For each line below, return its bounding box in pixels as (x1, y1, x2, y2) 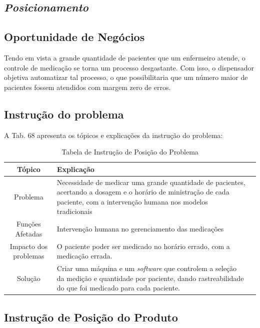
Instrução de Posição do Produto (4, 309, 178, 324)
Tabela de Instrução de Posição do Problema (61, 146, 198, 157)
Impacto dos (9, 240, 47, 251)
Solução (17, 272, 40, 283)
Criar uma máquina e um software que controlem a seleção (56, 263, 237, 273)
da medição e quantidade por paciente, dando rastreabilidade (56, 272, 244, 283)
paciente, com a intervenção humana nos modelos (56, 196, 208, 206)
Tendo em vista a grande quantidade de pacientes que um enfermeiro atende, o (4, 52, 245, 62)
